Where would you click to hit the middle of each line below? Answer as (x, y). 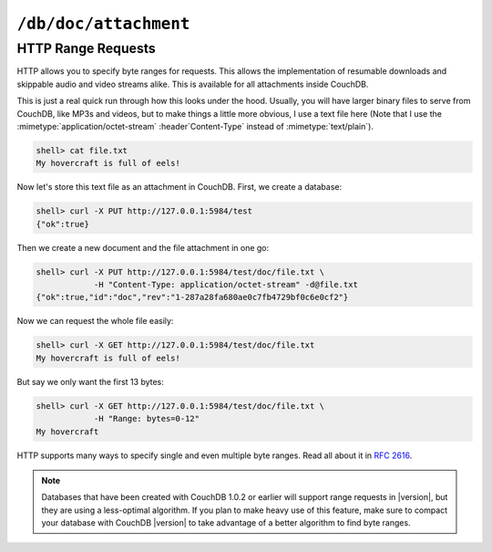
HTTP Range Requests (87, 48)
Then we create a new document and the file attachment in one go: (143, 247)
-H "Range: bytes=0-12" (147, 419)
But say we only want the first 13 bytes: (90, 381)
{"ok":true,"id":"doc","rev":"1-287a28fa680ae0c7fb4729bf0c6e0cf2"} (192, 297)
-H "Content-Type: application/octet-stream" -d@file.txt (226, 285)
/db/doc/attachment (103, 24)
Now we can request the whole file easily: (95, 321)
